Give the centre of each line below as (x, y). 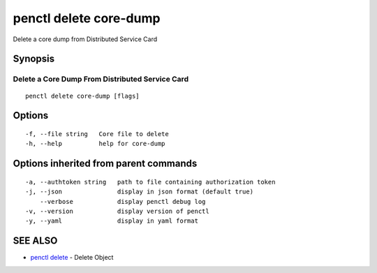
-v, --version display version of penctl (117, 211)
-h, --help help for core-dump (95, 144)
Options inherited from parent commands (105, 164)
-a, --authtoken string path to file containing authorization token (150, 182)
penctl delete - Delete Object (72, 258)
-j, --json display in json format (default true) (140, 192)
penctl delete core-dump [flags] (82, 96)
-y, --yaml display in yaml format (112, 221)
